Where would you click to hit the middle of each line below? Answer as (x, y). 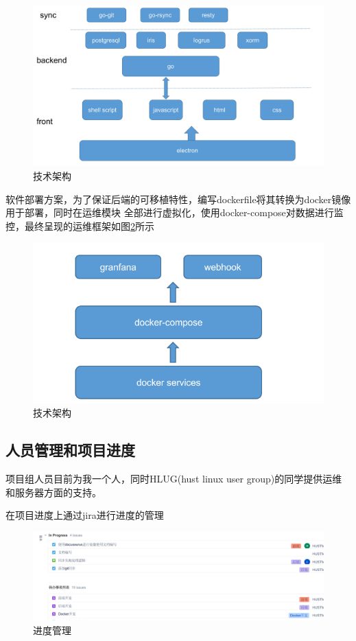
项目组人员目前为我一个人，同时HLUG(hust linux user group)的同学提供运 (169, 479)
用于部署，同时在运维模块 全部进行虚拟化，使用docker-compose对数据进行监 (175, 212)
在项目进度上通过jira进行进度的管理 (85, 515)
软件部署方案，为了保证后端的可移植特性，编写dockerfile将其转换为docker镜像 (178, 199)
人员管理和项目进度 (70, 450)
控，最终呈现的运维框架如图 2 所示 (80, 225)
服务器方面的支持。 (58, 492)
